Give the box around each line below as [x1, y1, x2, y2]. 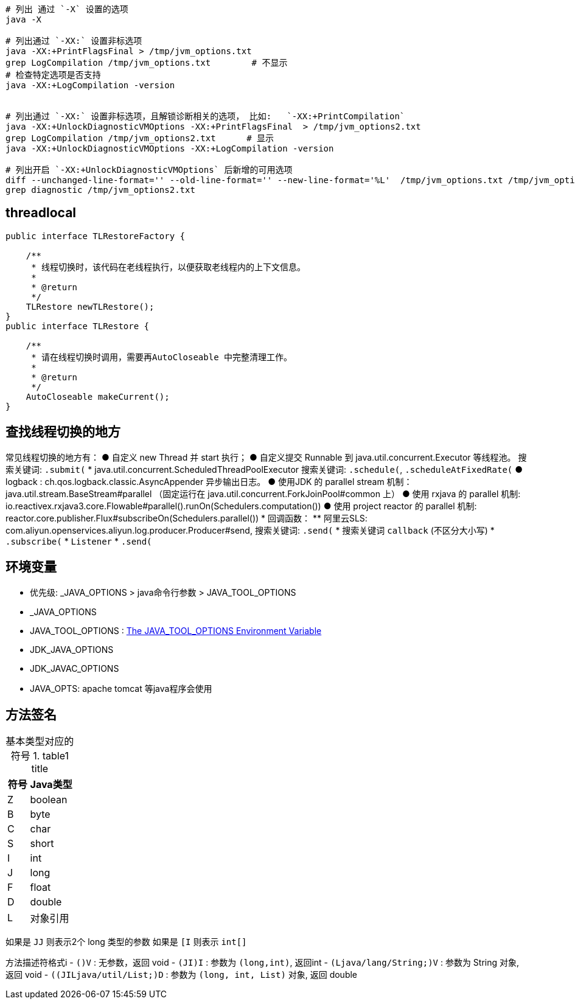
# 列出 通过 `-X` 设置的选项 [5, 4, 128, 14]
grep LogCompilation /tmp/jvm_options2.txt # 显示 [5, 133, 274, 143]
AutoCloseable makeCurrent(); [26, 391, 170, 402]
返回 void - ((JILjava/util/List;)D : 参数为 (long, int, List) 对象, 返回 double [5, 969, 358, 980]
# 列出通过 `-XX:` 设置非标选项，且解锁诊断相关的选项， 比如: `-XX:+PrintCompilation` [5, 111, 405, 121]
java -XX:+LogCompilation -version [5, 80, 175, 90]
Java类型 [30, 778, 72, 791]
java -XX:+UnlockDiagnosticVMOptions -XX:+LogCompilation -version [5, 144, 334, 153]
